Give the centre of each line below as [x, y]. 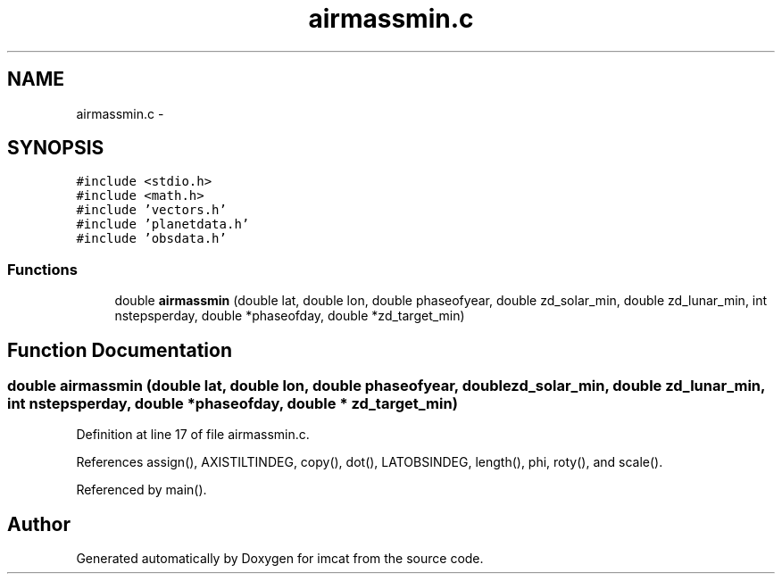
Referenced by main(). [141, 490]
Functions [42, 269]
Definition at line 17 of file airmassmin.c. [193, 435]
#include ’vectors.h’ [151, 210]
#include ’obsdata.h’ [151, 239]
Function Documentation [120, 350]
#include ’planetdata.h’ [163, 224]
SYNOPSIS [56, 148]
